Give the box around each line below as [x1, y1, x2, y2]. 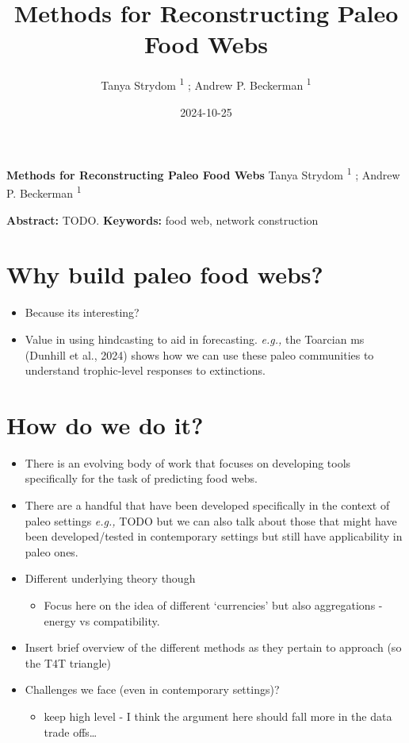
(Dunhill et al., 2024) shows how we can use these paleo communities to [25, 346, 374, 363]
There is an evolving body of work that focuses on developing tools [25, 454, 351, 471]
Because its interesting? [25, 304, 140, 321]
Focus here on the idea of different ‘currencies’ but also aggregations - [44, 597, 383, 614]
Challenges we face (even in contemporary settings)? [25, 681, 280, 698]
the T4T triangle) [25, 654, 111, 671]
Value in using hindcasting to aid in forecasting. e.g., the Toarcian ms [25, 330, 365, 347]
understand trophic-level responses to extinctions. [25, 362, 266, 379]
